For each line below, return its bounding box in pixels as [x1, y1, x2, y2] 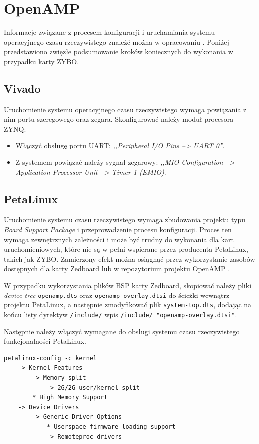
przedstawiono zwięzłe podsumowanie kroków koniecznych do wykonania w [4, 46, 233, 57]
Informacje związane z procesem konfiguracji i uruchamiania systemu [4, 27, 215, 37]
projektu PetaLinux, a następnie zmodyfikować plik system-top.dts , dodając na [4, 299, 252, 310]
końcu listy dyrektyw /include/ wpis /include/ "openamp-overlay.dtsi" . [4, 309, 237, 319]
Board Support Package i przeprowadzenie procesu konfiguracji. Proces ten [4, 224, 232, 235]
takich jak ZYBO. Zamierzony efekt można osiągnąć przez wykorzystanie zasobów [4, 253, 255, 264]
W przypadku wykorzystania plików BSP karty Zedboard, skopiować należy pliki [4, 280, 252, 291]
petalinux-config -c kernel [4, 354, 97, 362]
